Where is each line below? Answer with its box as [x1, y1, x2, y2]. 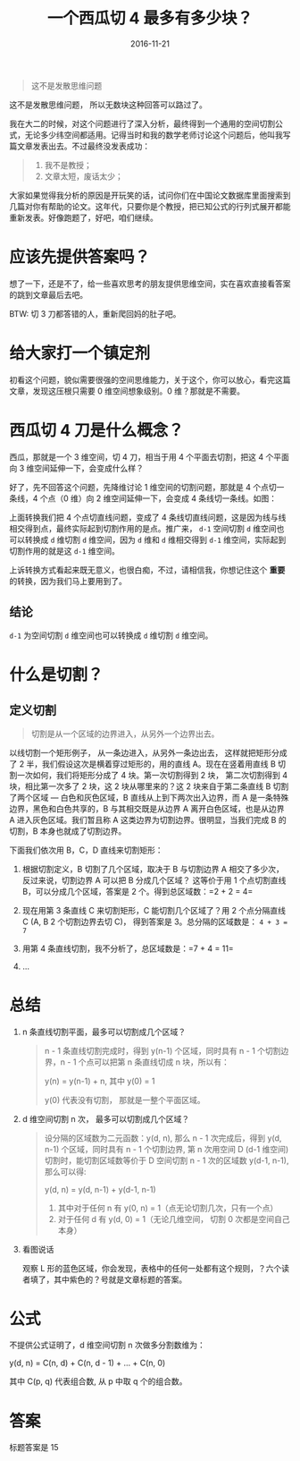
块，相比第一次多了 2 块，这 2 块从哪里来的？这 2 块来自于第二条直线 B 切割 [9, 780, 289, 792]
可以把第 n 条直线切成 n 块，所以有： [93, 1057, 230, 1067]
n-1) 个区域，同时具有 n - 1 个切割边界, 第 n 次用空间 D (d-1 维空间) [44, 1143, 288, 1154]
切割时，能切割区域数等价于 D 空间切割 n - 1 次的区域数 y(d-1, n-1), [44, 1155, 289, 1166]
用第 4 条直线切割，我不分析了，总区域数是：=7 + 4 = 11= [21, 943, 234, 954]
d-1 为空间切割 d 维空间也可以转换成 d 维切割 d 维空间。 [9, 630, 213, 641]
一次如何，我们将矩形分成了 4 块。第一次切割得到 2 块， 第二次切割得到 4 [16, 769, 288, 780]
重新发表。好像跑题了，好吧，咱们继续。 [9, 212, 158, 223]
